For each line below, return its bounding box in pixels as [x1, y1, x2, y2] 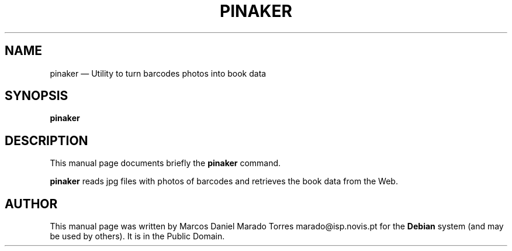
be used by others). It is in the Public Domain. [50, 231, 225, 242]
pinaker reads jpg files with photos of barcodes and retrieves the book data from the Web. [50, 176, 398, 187]
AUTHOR [5, 196, 58, 211]
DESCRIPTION [5, 133, 88, 148]
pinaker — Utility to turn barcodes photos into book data [50, 68, 267, 78]
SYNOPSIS [5, 88, 68, 104]
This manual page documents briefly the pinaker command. [50, 158, 281, 169]
